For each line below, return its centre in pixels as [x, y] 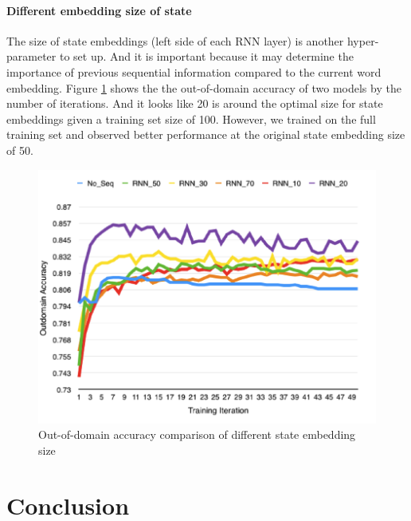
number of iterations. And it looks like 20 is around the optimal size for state [195, 103]
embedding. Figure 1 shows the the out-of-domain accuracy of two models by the [204, 87]
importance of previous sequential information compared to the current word [194, 71]
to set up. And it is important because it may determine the [206, 56]
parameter [31, 56]
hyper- [363, 40]
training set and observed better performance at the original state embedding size [206, 134]
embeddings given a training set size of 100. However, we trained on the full [191, 118]
